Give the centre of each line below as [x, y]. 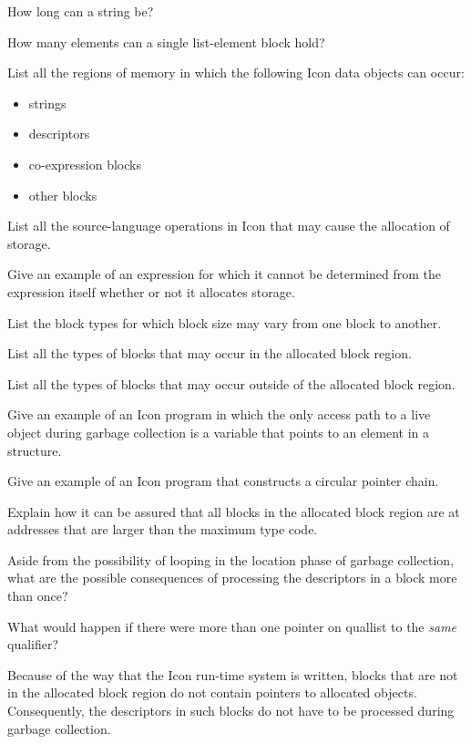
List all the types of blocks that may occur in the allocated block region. [210, 353]
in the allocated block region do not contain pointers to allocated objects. [212, 692]
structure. [35, 450]
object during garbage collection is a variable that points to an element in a [219, 432]
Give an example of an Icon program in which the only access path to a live [219, 414]
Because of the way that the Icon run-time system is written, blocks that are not [233, 674]
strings [47, 103]
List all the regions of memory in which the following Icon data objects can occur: [236, 72]
